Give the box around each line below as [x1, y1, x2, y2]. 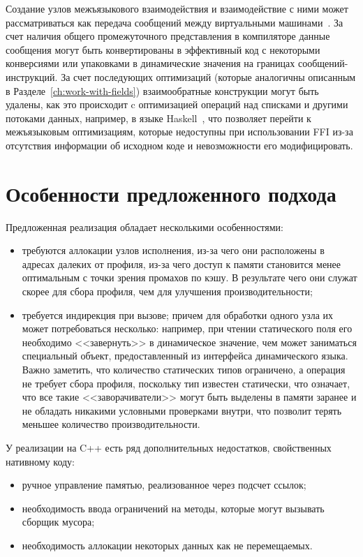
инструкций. [6, 69, 58, 84]
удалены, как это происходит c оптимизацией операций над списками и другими [6, 97, 348, 112]
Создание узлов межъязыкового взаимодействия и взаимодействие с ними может [6, 1, 348, 15]
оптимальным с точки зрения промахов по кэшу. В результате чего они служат [22, 270, 357, 285]
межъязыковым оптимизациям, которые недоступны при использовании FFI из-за [6, 124, 353, 139]
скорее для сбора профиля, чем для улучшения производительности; [22, 284, 313, 299]
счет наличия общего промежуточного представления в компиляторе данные [6, 29, 330, 43]
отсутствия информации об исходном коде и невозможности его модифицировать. [6, 138, 353, 152]
